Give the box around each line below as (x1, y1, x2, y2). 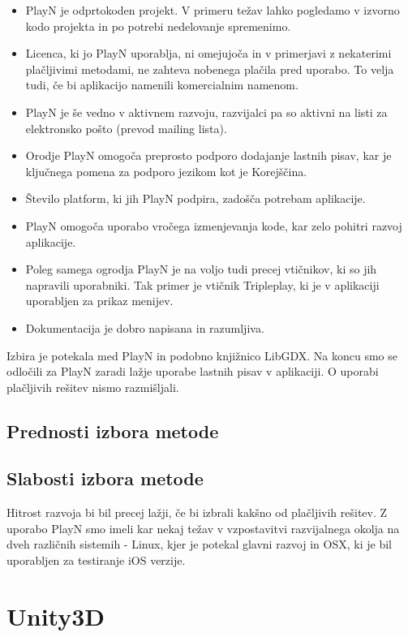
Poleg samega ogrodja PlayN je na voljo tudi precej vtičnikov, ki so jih (25, 260, 377, 278)
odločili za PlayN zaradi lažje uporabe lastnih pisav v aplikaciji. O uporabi (6, 363, 379, 380)
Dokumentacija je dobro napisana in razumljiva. (25, 319, 264, 336)
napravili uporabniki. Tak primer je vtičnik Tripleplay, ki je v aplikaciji (25, 276, 380, 293)
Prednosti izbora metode (6, 418, 219, 443)
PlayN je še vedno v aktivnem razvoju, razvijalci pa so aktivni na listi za (25, 103, 388, 120)
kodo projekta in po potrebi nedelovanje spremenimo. (25, 17, 291, 34)
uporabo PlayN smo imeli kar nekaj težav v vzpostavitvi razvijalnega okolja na (6, 519, 400, 536)
